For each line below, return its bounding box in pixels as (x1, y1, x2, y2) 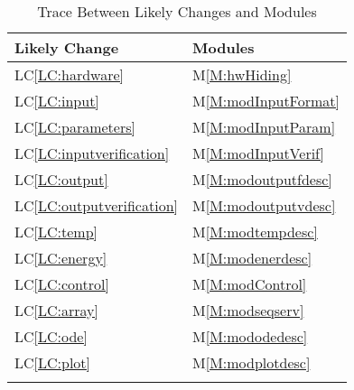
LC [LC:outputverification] (14, 195, 178, 216)
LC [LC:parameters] (14, 116, 135, 137)
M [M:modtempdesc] (192, 221, 318, 242)
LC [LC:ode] (14, 326, 88, 347)
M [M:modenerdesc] (192, 247, 312, 268)
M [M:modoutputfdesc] (192, 169, 332, 190)
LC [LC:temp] (14, 221, 98, 242)
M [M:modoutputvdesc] (192, 195, 336, 216)
